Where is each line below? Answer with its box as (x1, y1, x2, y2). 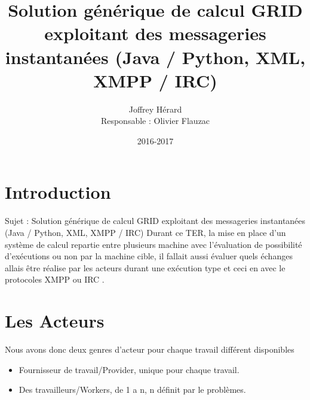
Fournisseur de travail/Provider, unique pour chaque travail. (19, 363, 240, 375)
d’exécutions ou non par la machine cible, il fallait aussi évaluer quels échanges (5, 250, 293, 262)
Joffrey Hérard (128, 102, 182, 115)
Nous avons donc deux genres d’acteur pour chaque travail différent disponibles (5, 343, 294, 356)
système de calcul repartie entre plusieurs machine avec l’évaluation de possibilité (5, 238, 302, 250)
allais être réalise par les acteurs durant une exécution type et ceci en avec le (5, 261, 286, 274)
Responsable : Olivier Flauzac (100, 114, 210, 127)
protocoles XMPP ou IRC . (5, 273, 105, 286)
